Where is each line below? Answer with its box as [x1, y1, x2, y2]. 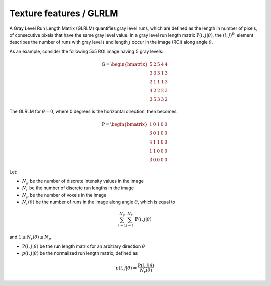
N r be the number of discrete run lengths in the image [22, 185, 134, 192]
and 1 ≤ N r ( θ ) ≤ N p [9, 234, 51, 241]
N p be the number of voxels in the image [22, 192, 107, 199]
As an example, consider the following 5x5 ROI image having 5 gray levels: [9, 48, 164, 54]
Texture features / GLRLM [9, 8, 118, 19]
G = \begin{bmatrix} [101, 61, 148, 67]
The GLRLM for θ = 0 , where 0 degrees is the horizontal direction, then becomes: [9, 108, 178, 114]
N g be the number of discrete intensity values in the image [22, 178, 144, 185]
